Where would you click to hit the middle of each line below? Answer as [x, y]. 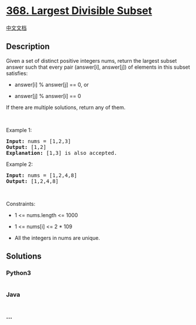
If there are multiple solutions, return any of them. [66, 107]
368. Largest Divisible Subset [79, 11]
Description [28, 47]
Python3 [18, 273]
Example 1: [19, 130]
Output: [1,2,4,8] [32, 181]
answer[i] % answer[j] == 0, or [51, 84]
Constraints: [21, 204]
